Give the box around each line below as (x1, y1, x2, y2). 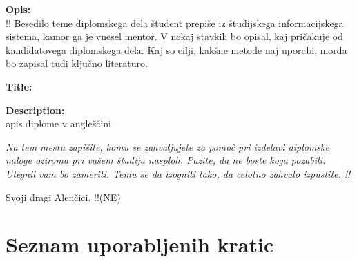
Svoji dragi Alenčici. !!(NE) (6, 189, 121, 204)
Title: (6, 79, 32, 93)
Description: (6, 102, 65, 117)
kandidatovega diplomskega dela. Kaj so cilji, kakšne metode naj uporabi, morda (6, 42, 347, 57)
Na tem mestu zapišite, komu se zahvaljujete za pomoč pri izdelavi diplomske (6, 139, 329, 153)
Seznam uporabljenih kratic (6, 230, 274, 259)
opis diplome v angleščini (6, 116, 111, 131)
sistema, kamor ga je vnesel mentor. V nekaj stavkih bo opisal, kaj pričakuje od (6, 29, 343, 44)
